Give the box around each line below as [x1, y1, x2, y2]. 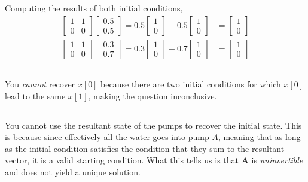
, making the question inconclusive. [88, 89, 217, 102]
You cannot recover [5, 78, 75, 90]
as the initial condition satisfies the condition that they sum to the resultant [5, 142, 285, 154]
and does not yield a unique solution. [5, 166, 141, 178]
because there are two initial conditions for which [100, 78, 281, 90]
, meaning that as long [218, 131, 301, 143]
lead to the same [5, 89, 66, 102]
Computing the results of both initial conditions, [5, 2, 183, 14]
